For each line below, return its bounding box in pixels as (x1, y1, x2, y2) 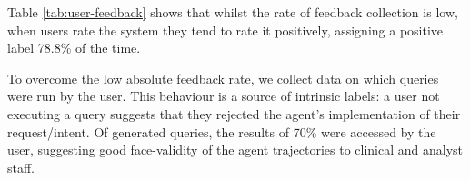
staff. (7, 157, 35, 176)
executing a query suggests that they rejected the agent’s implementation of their (7, 104, 461, 123)
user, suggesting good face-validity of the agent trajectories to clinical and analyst (7, 140, 464, 159)
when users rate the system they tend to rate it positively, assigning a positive (7, 20, 444, 39)
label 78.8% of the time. (7, 38, 141, 57)
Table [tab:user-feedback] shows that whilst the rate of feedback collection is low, (7, 3, 458, 21)
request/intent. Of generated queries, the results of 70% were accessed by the (7, 122, 436, 141)
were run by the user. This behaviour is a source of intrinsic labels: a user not (7, 86, 440, 105)
